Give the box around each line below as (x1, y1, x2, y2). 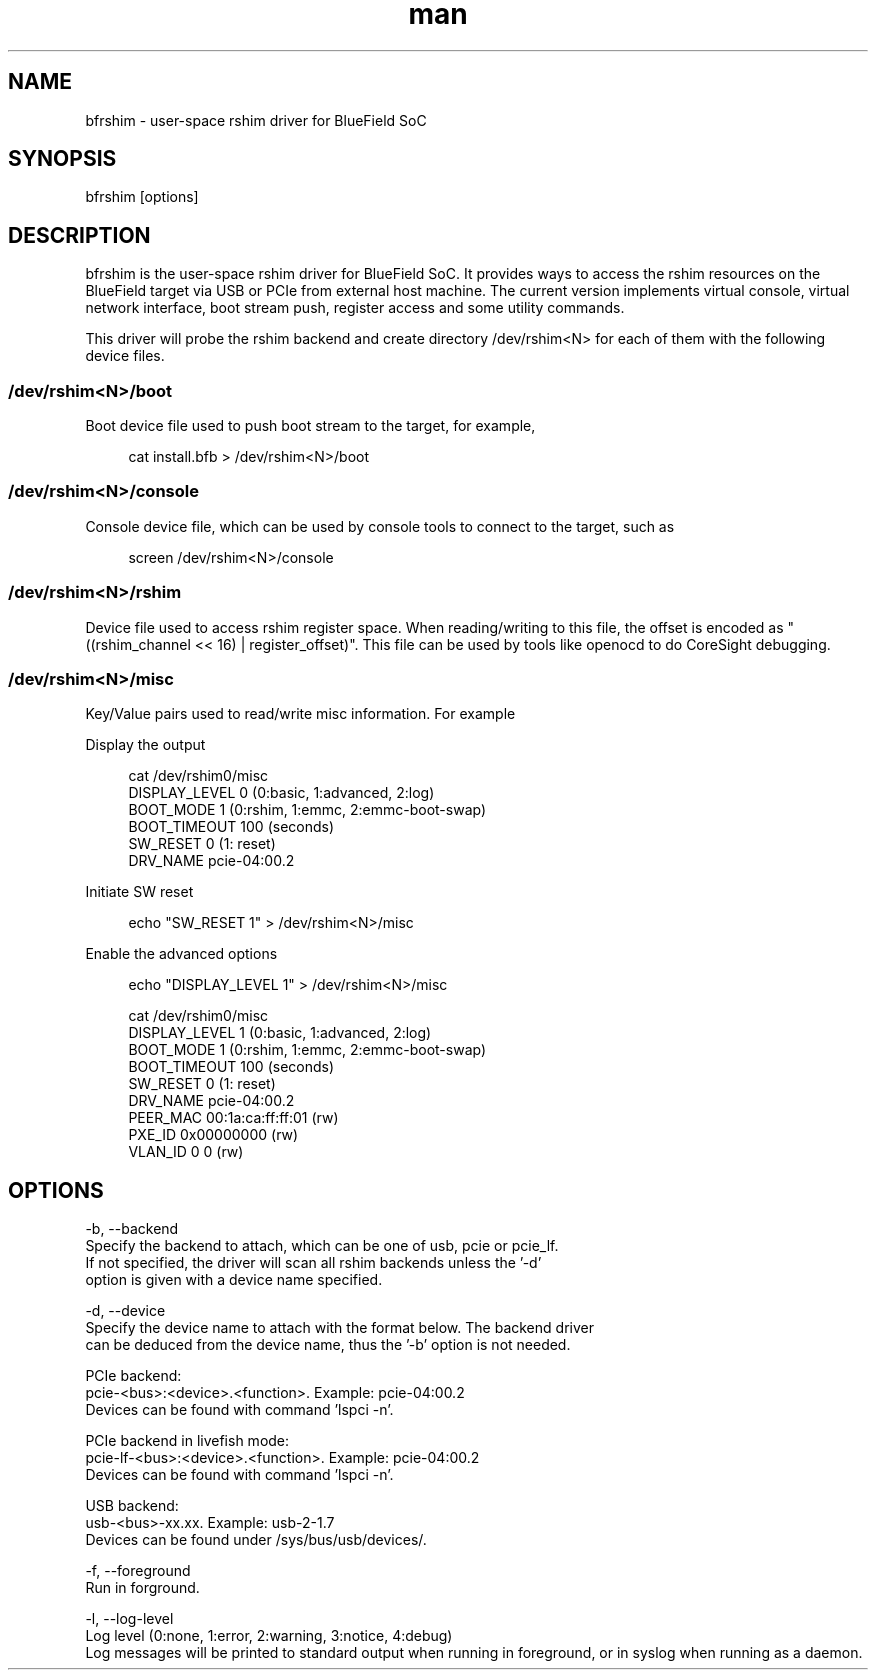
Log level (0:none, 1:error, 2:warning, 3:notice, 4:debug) (85, 1627, 453, 1645)
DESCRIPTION (8, 222, 151, 248)
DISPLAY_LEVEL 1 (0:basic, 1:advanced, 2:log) (128, 1024, 432, 1042)
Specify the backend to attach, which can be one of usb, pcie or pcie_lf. (85, 1237, 559, 1255)
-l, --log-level (85, 1610, 174, 1628)
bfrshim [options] (85, 188, 199, 206)
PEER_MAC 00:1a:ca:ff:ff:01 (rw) (128, 1109, 339, 1127)
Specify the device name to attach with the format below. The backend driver (85, 1319, 594, 1337)
